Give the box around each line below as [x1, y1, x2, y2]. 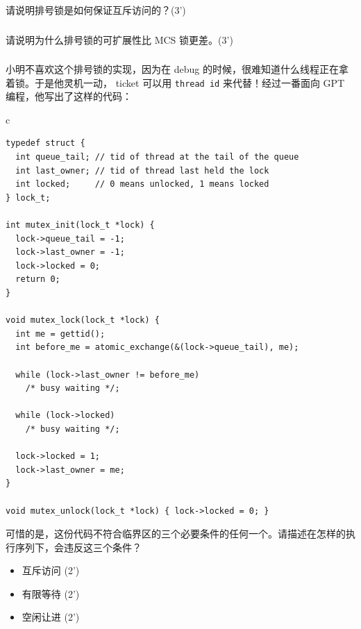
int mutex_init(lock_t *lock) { [6, 220, 155, 230]
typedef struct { [6, 138, 85, 149]
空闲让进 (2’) [22, 610, 80, 624]
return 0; [15, 274, 60, 285]
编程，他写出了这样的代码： [6, 89, 132, 103]
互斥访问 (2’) [22, 563, 80, 578]
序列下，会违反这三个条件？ [15, 539, 142, 554]
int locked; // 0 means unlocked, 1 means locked [15, 179, 269, 190]
